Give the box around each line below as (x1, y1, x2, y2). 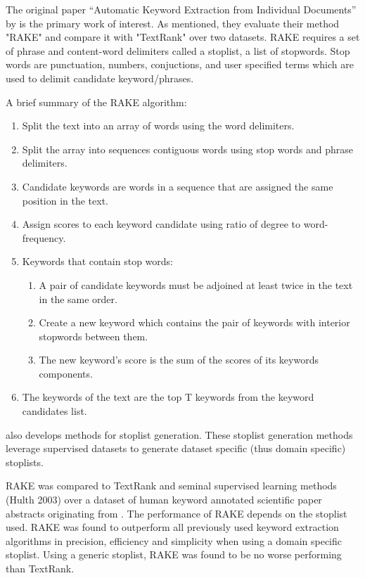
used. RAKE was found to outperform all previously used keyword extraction (6, 520, 339, 534)
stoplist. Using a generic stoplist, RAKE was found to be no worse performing (6, 547, 342, 562)
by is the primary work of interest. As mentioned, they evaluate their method (6, 15, 340, 30)
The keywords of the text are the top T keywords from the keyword (22, 390, 314, 404)
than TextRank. (6, 561, 75, 575)
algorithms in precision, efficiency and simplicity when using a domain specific (6, 533, 342, 548)
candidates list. (22, 404, 87, 418)
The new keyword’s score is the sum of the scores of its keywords (39, 352, 319, 367)
